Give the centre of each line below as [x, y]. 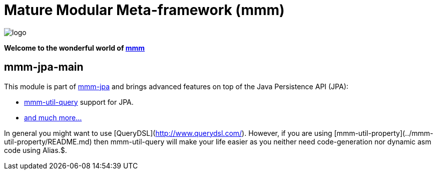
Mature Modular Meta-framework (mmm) [144, 10]
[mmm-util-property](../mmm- [384, 133]
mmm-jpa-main [44, 67]
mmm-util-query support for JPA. [79, 102]
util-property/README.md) [48, 141]
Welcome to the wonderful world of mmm [75, 48]
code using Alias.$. [36, 150]
